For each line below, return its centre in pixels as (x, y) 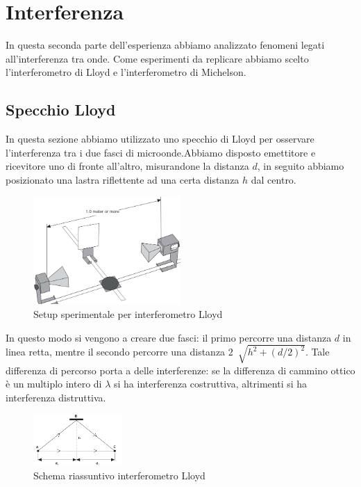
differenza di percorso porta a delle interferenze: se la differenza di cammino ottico (180, 370)
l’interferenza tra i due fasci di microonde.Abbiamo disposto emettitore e (161, 152)
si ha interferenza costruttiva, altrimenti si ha (211, 384)
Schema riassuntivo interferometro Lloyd (119, 476)
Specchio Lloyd (61, 110)
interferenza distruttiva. (56, 397)
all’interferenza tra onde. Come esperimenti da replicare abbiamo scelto (157, 58)
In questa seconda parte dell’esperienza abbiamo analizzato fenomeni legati (165, 45)
